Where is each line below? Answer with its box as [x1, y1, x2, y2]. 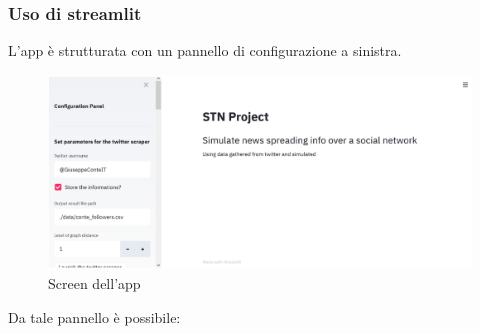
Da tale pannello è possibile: [8, 306, 181, 327]
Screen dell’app [48, 273, 141, 294]
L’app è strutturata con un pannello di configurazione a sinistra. [8, 40, 402, 61]
